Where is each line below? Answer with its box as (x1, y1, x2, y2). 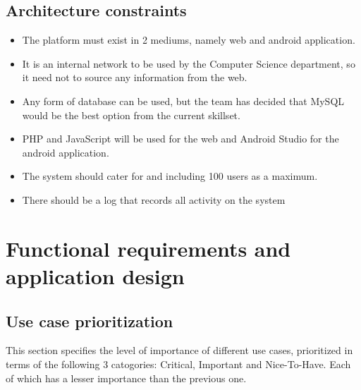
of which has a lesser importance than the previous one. (6, 370, 247, 385)
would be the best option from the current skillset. (22, 107, 240, 122)
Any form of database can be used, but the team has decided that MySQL (22, 93, 345, 108)
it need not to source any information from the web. (22, 70, 247, 85)
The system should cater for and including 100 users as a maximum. (22, 169, 318, 183)
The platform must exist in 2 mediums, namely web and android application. (22, 32, 355, 47)
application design (6, 261, 185, 290)
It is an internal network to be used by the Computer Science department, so (22, 56, 355, 71)
